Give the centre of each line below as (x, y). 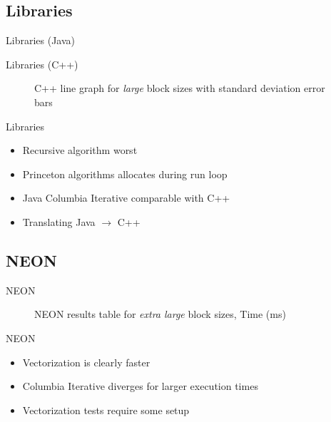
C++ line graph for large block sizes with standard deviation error (180, 88)
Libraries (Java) (40, 40)
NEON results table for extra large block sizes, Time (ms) (160, 314)
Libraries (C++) (42, 64)
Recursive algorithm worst (80, 150)
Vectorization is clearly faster (86, 362)
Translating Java (59, 221)
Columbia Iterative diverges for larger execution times (140, 386)
